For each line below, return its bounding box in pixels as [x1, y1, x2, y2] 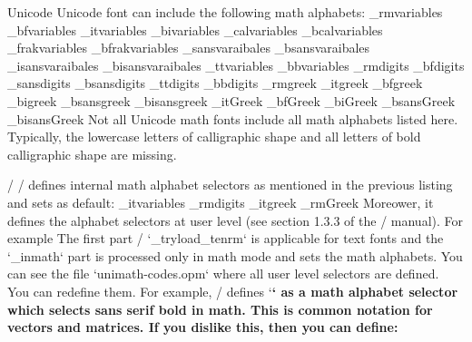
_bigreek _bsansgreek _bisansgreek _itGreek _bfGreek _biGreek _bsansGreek [7, 91, 456, 110]
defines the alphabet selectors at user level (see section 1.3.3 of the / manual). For [7, 210, 463, 230]
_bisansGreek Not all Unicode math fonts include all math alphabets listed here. [7, 109, 458, 128]
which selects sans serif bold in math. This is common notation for [7, 299, 433, 318]
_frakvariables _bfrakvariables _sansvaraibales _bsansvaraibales [7, 38, 370, 57]
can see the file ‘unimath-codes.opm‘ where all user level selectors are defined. [7, 264, 439, 283]
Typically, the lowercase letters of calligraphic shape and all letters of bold [7, 127, 421, 146]
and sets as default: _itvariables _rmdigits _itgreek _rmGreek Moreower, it [7, 192, 434, 211]
